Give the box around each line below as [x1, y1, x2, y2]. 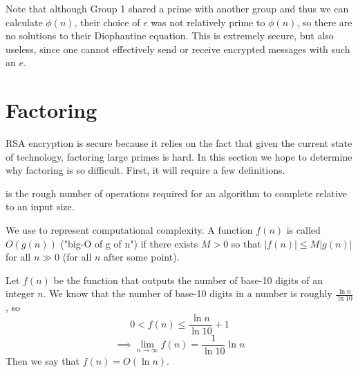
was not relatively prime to [151, 14, 265, 29]
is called [286, 223, 321, 237]
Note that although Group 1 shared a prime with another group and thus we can [6, 1, 349, 15]
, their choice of [74, 14, 140, 29]
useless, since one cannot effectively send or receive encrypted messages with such [6, 41, 350, 56]
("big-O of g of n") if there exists [60, 236, 198, 250]
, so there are [296, 14, 352, 29]
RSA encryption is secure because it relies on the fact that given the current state [6, 136, 352, 150]
